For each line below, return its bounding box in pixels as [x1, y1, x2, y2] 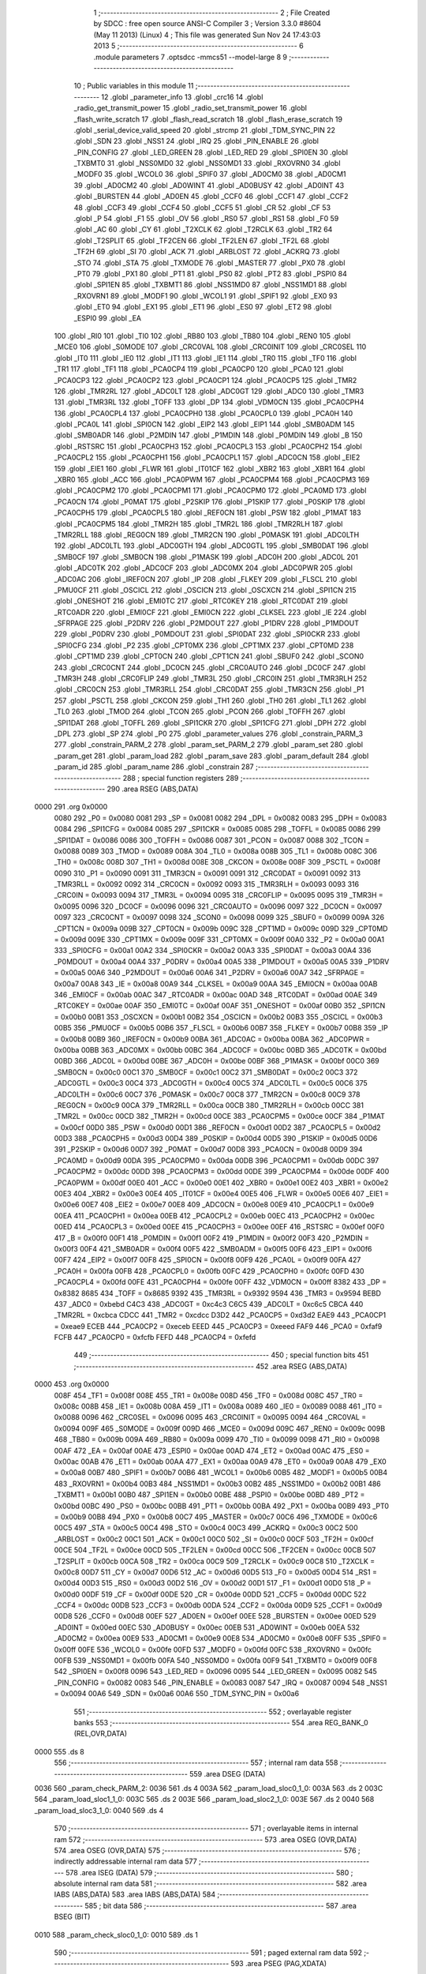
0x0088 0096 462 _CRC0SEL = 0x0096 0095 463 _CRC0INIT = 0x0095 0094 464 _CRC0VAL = [54, 1413, 367, 1422]
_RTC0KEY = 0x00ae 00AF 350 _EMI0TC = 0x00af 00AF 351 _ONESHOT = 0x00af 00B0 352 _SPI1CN [54, 1001, 386, 1011]
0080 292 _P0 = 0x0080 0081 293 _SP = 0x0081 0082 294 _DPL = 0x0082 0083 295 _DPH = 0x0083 [54, 813, 387, 823]
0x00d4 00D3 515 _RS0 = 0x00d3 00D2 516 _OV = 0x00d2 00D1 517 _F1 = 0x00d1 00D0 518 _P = [54, 1578, 372, 1588]
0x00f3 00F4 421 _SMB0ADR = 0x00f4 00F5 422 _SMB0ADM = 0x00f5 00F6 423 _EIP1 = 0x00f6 [54, 1244, 372, 1253]
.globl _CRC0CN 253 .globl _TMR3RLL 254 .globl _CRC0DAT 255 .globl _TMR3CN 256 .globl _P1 [54, 685, 364, 694]
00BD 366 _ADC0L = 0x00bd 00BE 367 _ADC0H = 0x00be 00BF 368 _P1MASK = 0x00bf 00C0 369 [54, 1056, 379, 1066]
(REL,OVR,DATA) [73, 1729, 128, 1739]
